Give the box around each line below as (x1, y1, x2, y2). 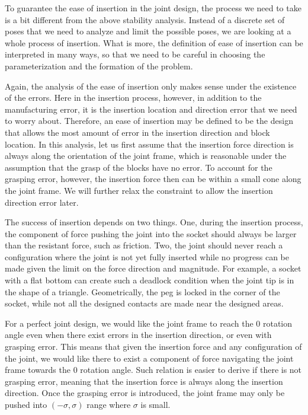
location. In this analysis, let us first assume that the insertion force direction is (5, 138, 294, 150)
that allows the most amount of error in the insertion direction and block (5, 126, 270, 138)
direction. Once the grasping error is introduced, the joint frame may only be (5, 387, 285, 399)
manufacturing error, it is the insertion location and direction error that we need (5, 103, 297, 115)
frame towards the (5, 363, 70, 376)
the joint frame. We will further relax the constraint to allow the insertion (5, 184, 273, 196)
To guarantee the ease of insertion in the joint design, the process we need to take (5, 2, 301, 14)
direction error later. (5, 196, 79, 208)
